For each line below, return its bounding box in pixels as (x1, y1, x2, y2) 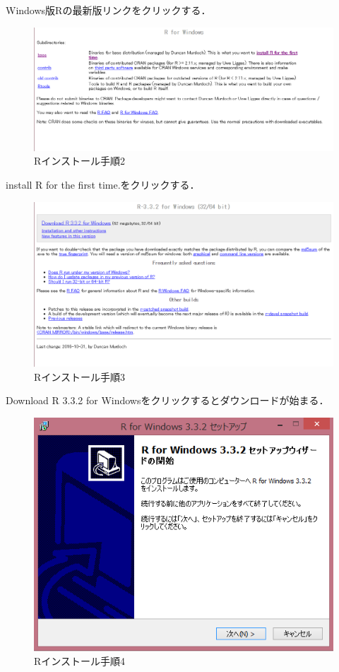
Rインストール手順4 (34, 654, 126, 668)
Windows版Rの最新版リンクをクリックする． (6, 3, 211, 17)
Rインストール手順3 (34, 369, 126, 384)
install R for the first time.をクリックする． (6, 177, 200, 191)
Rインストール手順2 (34, 153, 126, 168)
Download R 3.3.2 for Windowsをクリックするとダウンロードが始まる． (6, 393, 329, 408)
